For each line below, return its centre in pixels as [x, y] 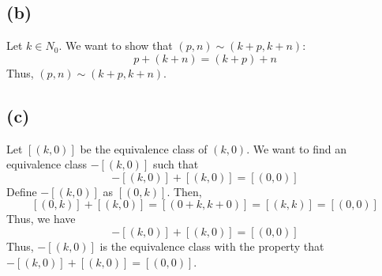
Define [22, 191]
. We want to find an [296, 148]
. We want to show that [116, 45]
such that [176, 164]
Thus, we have [41, 219]
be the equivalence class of [144, 148]
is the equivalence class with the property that [212, 246]
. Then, [184, 191]
